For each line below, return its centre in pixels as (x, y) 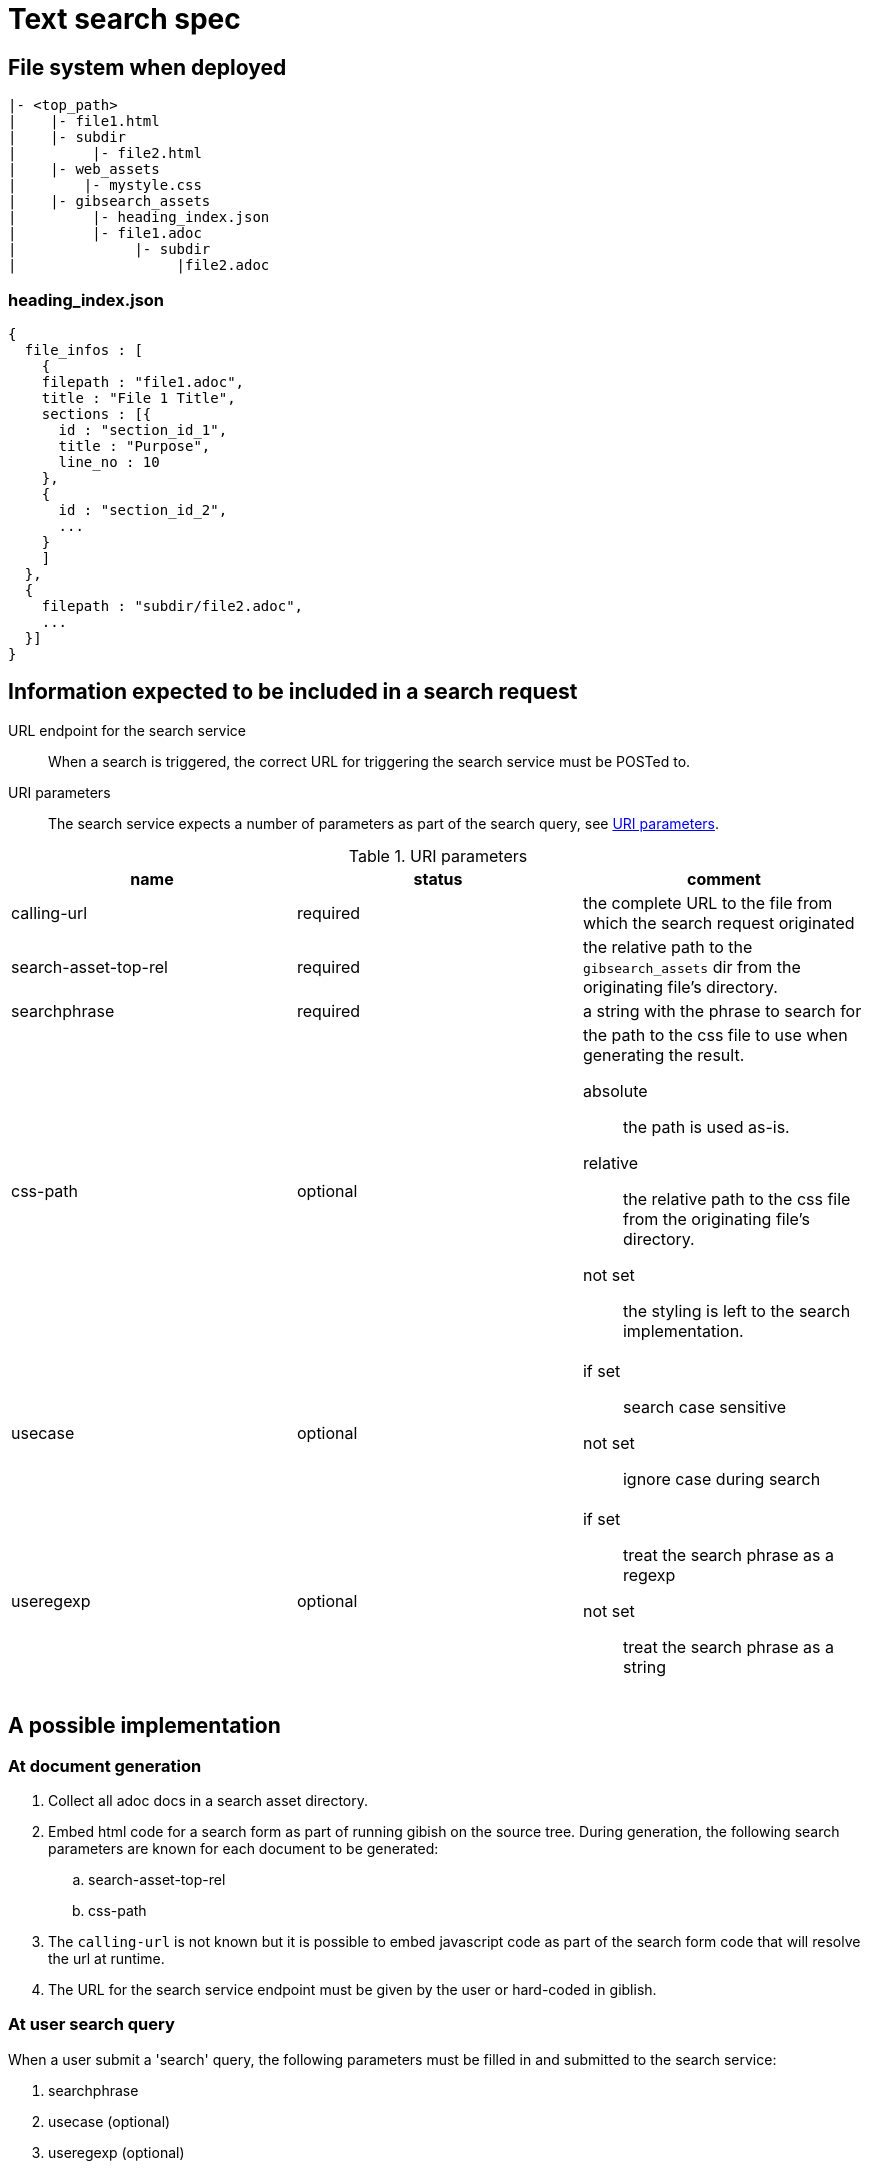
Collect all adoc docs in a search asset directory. (208, 1800)
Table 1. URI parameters (438, 855)
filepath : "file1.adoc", (143, 381)
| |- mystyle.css (105, 185)
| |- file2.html (105, 153)
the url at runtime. (106, 1958)
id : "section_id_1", (143, 429)
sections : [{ (96, 413)
